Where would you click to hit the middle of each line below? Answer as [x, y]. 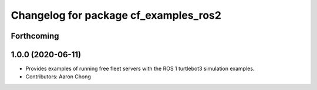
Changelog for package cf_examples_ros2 [116, 15]
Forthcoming [35, 36]
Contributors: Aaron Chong [58, 77]
